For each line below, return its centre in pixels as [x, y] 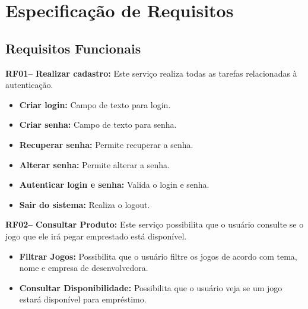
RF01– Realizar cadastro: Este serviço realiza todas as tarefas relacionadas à [151, 73]
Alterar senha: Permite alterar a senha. [94, 164]
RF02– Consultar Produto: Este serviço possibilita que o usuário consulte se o [155, 224]
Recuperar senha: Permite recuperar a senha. [106, 144]
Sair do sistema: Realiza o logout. [85, 204]
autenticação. [29, 85]
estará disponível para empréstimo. [83, 299]
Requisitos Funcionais [73, 48]
